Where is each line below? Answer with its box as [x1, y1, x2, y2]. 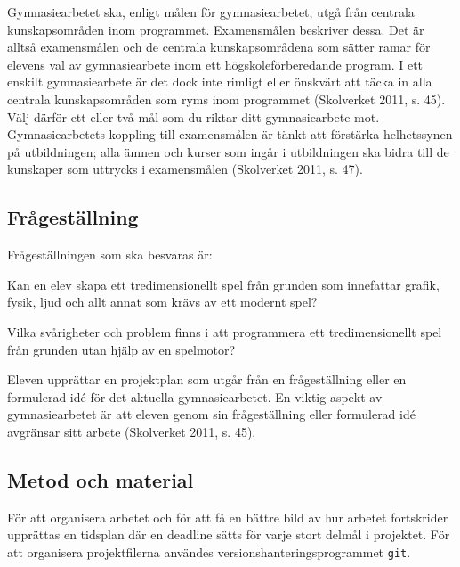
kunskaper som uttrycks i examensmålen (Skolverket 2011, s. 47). [7, 160, 363, 178]
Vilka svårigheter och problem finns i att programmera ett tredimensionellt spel [7, 322, 442, 341]
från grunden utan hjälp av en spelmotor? [7, 340, 236, 358]
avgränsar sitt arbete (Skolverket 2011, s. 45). [7, 422, 256, 440]
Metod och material [7, 465, 194, 493]
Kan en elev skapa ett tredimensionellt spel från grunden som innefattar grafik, [7, 275, 440, 293]
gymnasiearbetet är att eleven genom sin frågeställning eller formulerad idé [7, 405, 416, 423]
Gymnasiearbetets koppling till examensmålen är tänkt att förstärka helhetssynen [7, 125, 453, 144]
